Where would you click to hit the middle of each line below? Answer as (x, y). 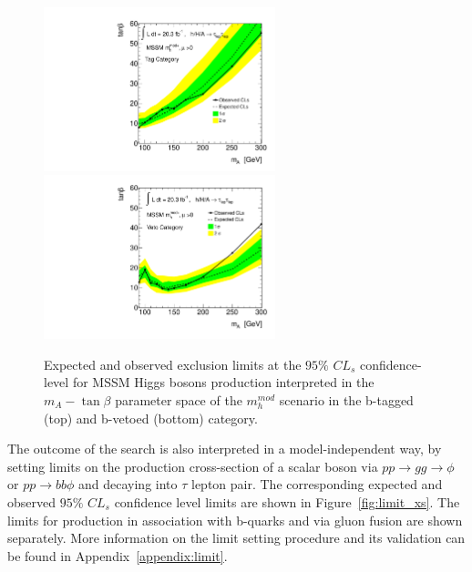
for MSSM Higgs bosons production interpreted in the (223, 382)
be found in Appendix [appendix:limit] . (118, 555)
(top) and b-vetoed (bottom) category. (151, 418)
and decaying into (128, 484)
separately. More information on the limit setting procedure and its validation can (236, 538)
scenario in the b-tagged (346, 399)
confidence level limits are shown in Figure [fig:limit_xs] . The (287, 501)
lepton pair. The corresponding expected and (317, 484)
